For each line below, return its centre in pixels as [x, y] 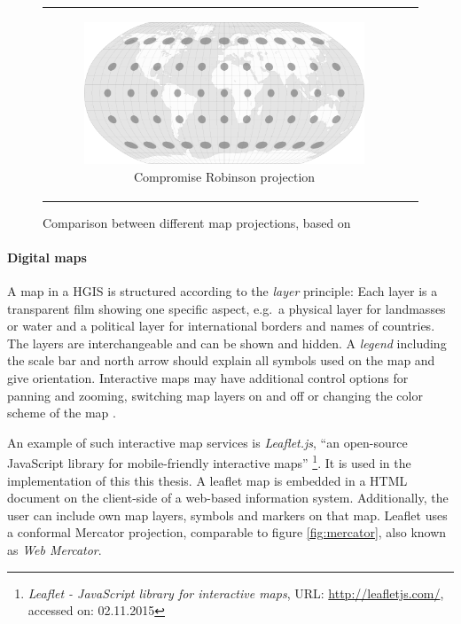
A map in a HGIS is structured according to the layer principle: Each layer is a [223, 291]
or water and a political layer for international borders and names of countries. [221, 326]
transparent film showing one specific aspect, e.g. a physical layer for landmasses [227, 308]
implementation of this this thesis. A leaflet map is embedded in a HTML [207, 480]
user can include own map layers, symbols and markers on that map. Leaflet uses [227, 515]
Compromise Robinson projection [224, 176]
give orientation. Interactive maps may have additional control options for [208, 378]
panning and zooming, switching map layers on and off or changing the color [215, 395]
